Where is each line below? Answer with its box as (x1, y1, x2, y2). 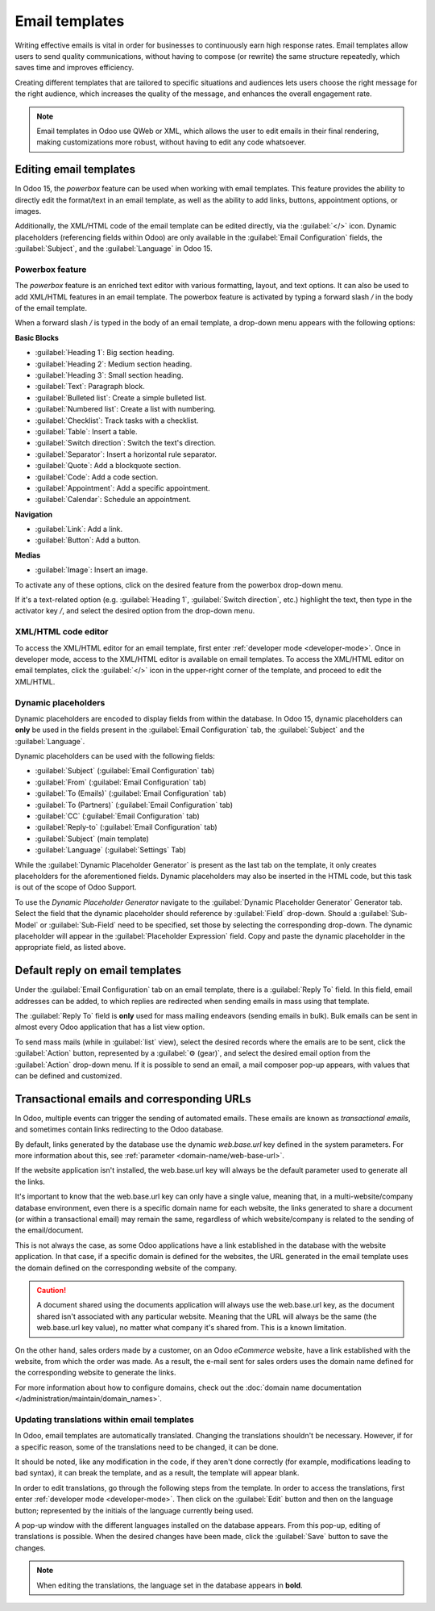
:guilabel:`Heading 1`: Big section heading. (35, 348, 175, 358)
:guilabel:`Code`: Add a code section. (35, 472, 159, 482)
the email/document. (14, 1225, 84, 1235)
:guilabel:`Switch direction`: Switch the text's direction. (35, 438, 217, 448)
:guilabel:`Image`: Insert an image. (35, 565, 148, 575)
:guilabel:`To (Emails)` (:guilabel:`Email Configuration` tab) (35, 789, 227, 798)
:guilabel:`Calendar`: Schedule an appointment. (35, 495, 192, 504)
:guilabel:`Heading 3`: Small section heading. (35, 370, 184, 380)
